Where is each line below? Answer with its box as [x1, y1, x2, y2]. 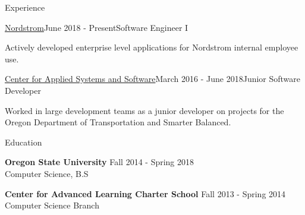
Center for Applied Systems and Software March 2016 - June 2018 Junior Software [5, 72, 301, 85]
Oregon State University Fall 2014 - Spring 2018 [5, 156, 194, 168]
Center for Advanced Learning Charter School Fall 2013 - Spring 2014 [5, 187, 286, 200]
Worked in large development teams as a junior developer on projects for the [5, 104, 284, 116]
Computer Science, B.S [5, 167, 89, 179]
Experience [5, 1, 45, 13]
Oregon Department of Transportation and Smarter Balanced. [5, 116, 231, 128]
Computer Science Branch [5, 199, 99, 211]
